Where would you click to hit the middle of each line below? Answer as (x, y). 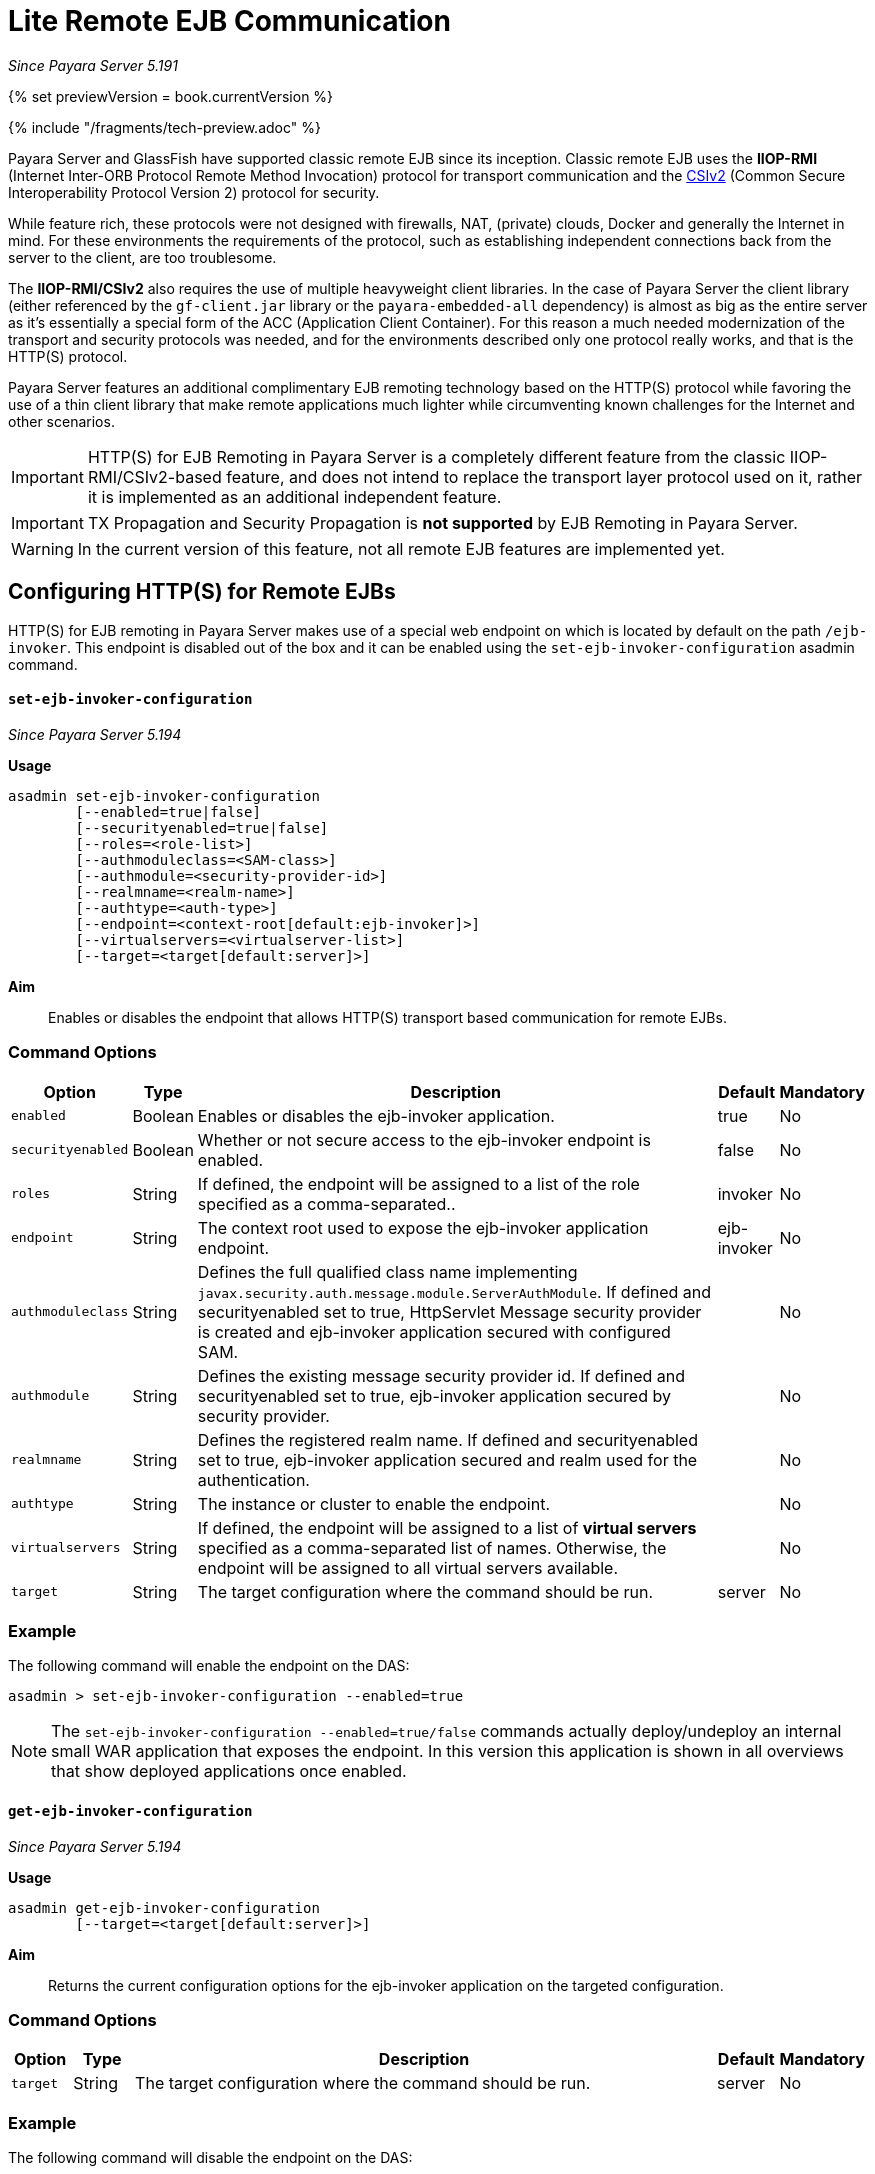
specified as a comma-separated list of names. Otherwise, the (432, 1547)
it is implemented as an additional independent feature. (294, 496)
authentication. (253, 1479)
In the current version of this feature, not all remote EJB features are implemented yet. (401, 548)
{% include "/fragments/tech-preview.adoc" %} (164, 127)
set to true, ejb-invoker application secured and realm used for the (447, 1459)
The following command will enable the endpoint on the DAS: (209, 1666)
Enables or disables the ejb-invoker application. (376, 1115)
